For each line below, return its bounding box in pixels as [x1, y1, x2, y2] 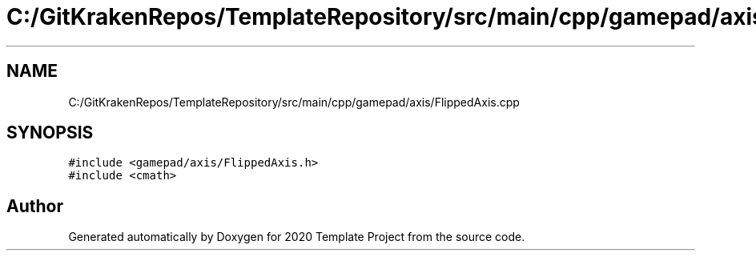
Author [6, 195, 63, 216]
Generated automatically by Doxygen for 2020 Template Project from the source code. [68, 230, 525, 244]
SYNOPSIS [6, 122, 94, 143]
